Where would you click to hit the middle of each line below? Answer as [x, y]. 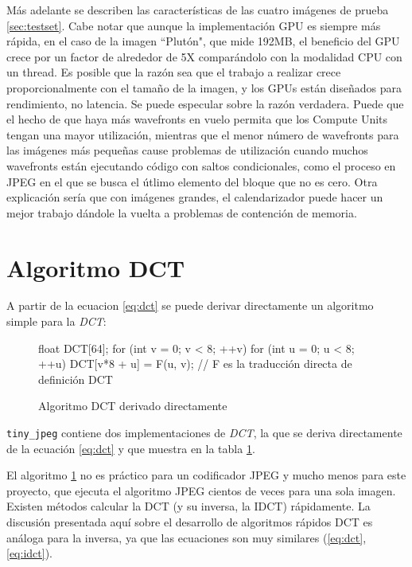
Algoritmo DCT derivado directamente [133, 406]
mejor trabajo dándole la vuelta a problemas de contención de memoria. [182, 212]
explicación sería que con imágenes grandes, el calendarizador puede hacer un [195, 197]
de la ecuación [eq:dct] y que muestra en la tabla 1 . [131, 448]
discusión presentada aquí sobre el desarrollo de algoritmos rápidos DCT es [190, 522]
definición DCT [76, 379]
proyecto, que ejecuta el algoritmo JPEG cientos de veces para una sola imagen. [201, 490]
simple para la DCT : [56, 321]
